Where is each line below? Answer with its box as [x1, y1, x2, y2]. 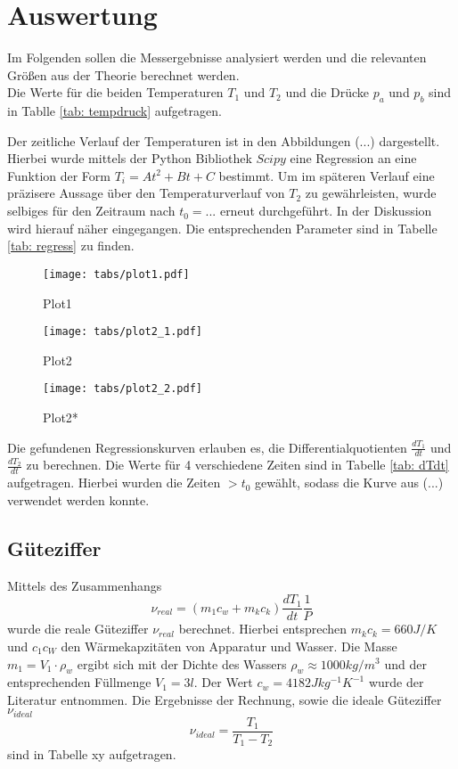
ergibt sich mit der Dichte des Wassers [77, 654, 287, 673]
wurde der [368, 673, 424, 691]
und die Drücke [285, 83, 369, 102]
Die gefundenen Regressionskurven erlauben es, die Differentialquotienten [7, 438, 407, 456]
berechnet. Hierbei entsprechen [178, 619, 348, 638]
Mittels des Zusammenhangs [7, 576, 162, 594]
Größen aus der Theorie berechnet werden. [7, 65, 240, 84]
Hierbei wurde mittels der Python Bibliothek [7, 149, 252, 168]
